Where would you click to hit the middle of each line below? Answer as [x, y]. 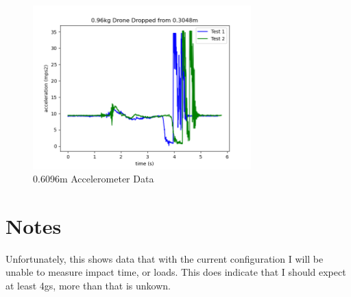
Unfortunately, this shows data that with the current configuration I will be [165, 258]
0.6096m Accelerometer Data [94, 179]
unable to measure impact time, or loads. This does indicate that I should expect [176, 272]
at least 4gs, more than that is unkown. [88, 285]
